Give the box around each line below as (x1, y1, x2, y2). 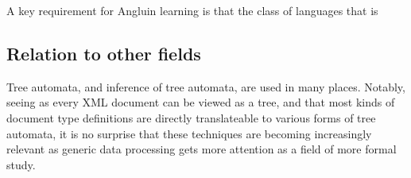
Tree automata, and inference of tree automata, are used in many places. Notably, (6, 78, 405, 95)
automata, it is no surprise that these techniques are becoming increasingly (6, 125, 372, 141)
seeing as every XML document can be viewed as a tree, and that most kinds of (6, 94, 395, 110)
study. (6, 156, 36, 172)
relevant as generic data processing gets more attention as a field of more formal (6, 141, 397, 157)
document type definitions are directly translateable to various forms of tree (6, 109, 376, 126)
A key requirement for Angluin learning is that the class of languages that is (6, 2, 378, 18)
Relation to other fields (6, 41, 201, 65)
